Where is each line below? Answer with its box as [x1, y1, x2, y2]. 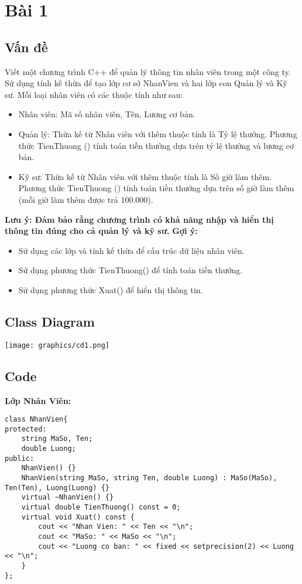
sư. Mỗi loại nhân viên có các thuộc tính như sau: [5, 88, 183, 100]
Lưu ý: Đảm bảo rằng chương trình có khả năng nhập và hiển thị [5, 213, 274, 225]
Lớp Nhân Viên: [5, 394, 71, 406]
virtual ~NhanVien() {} [21, 493, 114, 502]
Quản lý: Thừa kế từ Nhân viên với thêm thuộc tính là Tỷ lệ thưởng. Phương [18, 127, 297, 140]
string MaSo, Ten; [21, 434, 93, 443]
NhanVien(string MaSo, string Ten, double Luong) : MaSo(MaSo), [21, 474, 277, 483]
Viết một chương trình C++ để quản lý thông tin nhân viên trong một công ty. [5, 65, 291, 77]
